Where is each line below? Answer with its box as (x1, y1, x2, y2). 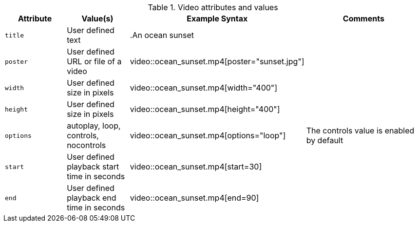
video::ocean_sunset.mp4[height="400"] (130, 104, 280, 114)
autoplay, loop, (67, 121, 121, 131)
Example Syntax (187, 14, 248, 23)
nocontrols (67, 140, 106, 150)
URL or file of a (67, 56, 122, 66)
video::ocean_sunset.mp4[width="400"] (130, 83, 278, 93)
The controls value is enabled (306, 126, 415, 135)
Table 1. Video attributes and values (148, 2, 278, 12)
